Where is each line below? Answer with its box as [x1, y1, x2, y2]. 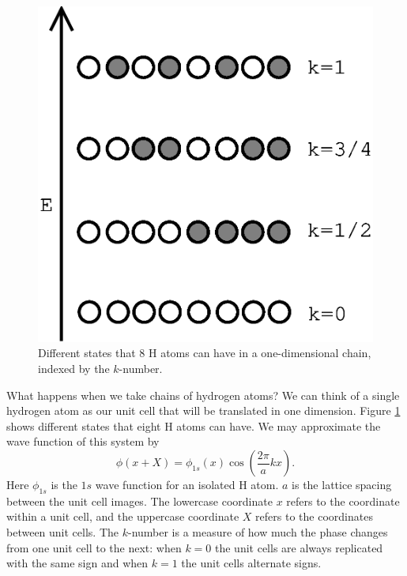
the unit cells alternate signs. [181, 555, 322, 571]
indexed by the [38, 360, 110, 377]
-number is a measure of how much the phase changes [127, 524, 388, 540]
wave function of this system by [6, 433, 160, 450]
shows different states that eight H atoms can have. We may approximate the [6, 417, 381, 434]
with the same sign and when [6, 555, 149, 571]
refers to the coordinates [255, 508, 373, 525]
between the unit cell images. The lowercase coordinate [6, 492, 273, 509]
